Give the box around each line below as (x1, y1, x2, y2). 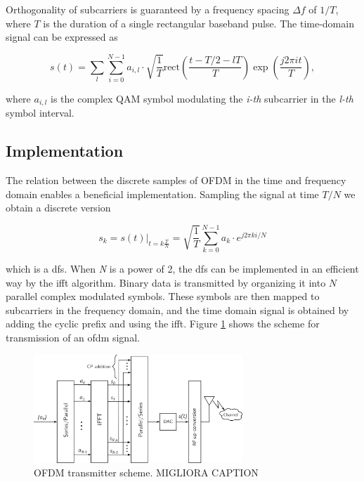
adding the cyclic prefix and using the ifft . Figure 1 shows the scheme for (6, 316, 320, 331)
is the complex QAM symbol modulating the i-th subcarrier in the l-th (51, 91, 353, 105)
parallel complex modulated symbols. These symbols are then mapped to (6, 289, 320, 304)
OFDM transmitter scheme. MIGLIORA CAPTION (34, 465, 259, 480)
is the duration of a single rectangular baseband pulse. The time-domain (43, 15, 354, 30)
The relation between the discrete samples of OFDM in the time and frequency (6, 173, 346, 188)
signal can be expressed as (6, 30, 118, 44)
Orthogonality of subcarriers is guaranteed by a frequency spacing (6, 2, 290, 16)
